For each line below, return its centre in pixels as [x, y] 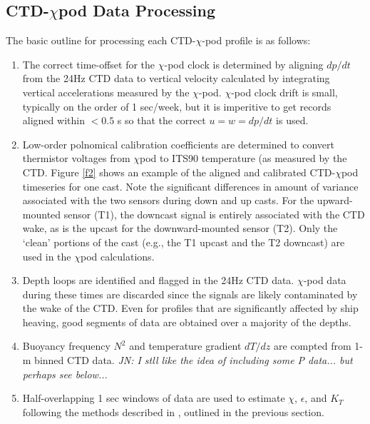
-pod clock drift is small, [284, 92]
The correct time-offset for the [89, 64]
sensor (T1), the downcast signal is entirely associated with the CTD [214, 214]
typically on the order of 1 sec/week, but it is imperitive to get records [177, 106]
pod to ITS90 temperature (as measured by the [243, 158]
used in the [47, 256]
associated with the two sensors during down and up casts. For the [168, 200]
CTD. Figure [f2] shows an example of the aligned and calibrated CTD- [179, 172]
